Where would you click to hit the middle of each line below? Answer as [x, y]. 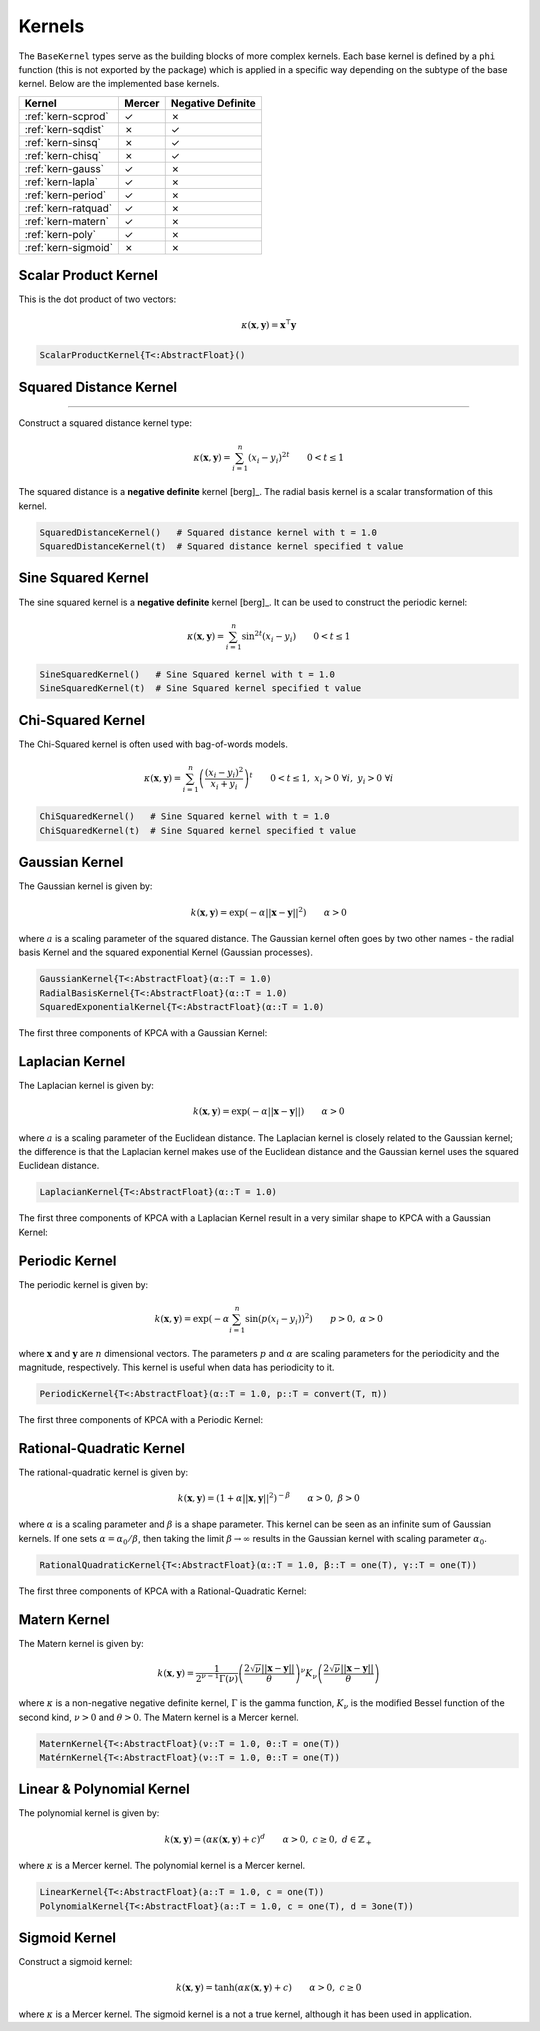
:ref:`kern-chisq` [63, 155]
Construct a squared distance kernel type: [105, 423]
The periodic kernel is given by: [83, 1284]
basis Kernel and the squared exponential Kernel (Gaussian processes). [166, 952]
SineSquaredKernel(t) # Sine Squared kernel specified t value [200, 688]
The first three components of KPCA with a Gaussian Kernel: [143, 1033]
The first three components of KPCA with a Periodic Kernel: [141, 1419]
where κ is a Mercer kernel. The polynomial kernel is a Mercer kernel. [162, 1866]
